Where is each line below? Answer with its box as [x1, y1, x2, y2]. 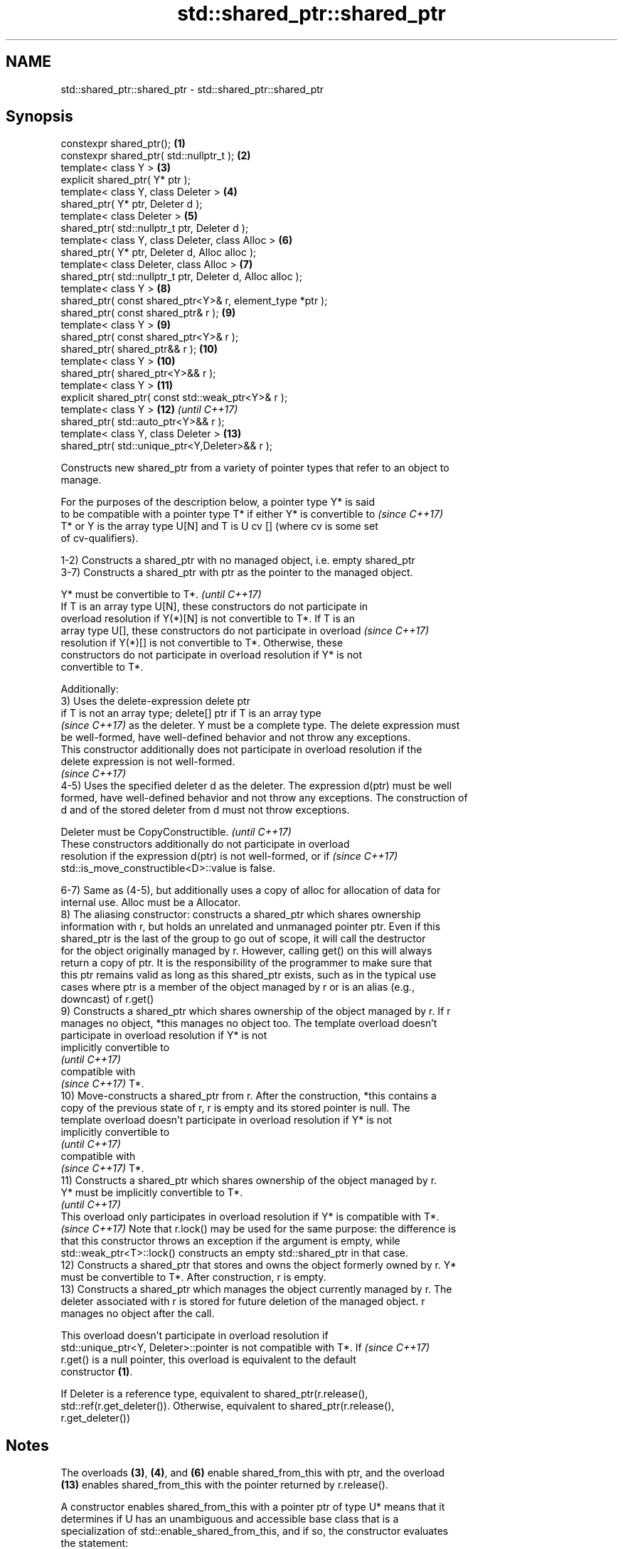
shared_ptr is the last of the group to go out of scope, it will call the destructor [60, 932, 426, 945]
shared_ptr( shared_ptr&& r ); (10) [60, 343, 218, 356]
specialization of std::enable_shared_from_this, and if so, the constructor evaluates [60, 1525, 449, 1538]
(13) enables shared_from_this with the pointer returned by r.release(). [60, 1479, 388, 1491]
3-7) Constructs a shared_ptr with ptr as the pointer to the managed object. [60, 566, 413, 579]
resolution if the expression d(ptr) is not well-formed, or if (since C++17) [60, 850, 398, 863]
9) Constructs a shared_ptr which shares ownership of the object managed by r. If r [60, 1005, 451, 1018]
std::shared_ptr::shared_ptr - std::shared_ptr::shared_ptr [60, 82, 324, 95]
